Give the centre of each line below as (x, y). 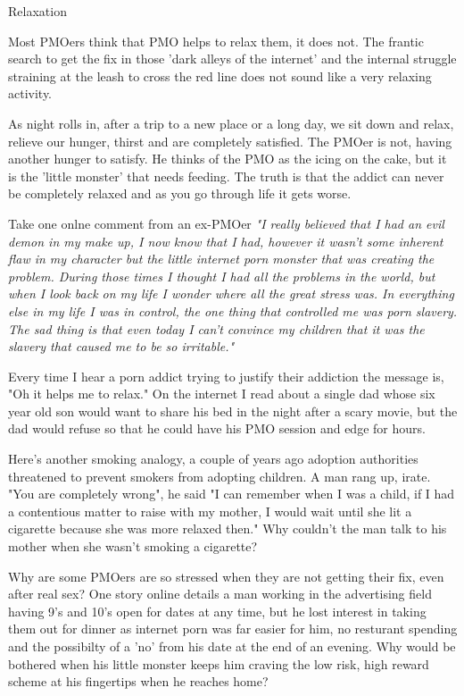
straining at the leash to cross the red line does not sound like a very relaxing (220, 75)
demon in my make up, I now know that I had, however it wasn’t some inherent (226, 241)
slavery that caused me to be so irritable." (121, 346)
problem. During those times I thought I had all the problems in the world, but (222, 276)
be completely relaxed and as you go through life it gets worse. (180, 193)
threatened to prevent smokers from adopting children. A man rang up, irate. (220, 476)
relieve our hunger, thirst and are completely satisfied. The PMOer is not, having (230, 141)
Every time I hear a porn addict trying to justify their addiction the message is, (226, 376)
